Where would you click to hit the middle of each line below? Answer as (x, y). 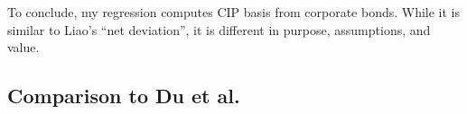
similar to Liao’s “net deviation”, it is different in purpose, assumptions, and (219, 29)
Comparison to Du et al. (124, 96)
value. (23, 47)
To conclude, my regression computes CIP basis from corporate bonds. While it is (234, 12)
